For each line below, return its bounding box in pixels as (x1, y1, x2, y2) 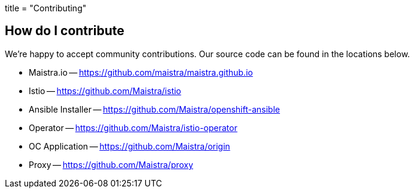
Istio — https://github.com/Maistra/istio (29, 85, 181, 96)
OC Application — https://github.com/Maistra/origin (29, 141, 230, 151)
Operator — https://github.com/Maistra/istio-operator (29, 122, 238, 133)
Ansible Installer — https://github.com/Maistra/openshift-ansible (29, 104, 280, 114)
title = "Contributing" (5, 3, 87, 13)
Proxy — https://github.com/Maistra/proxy (29, 159, 193, 170)
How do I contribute (5, 23, 124, 39)
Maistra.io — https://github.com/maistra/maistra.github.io (29, 67, 253, 77)
